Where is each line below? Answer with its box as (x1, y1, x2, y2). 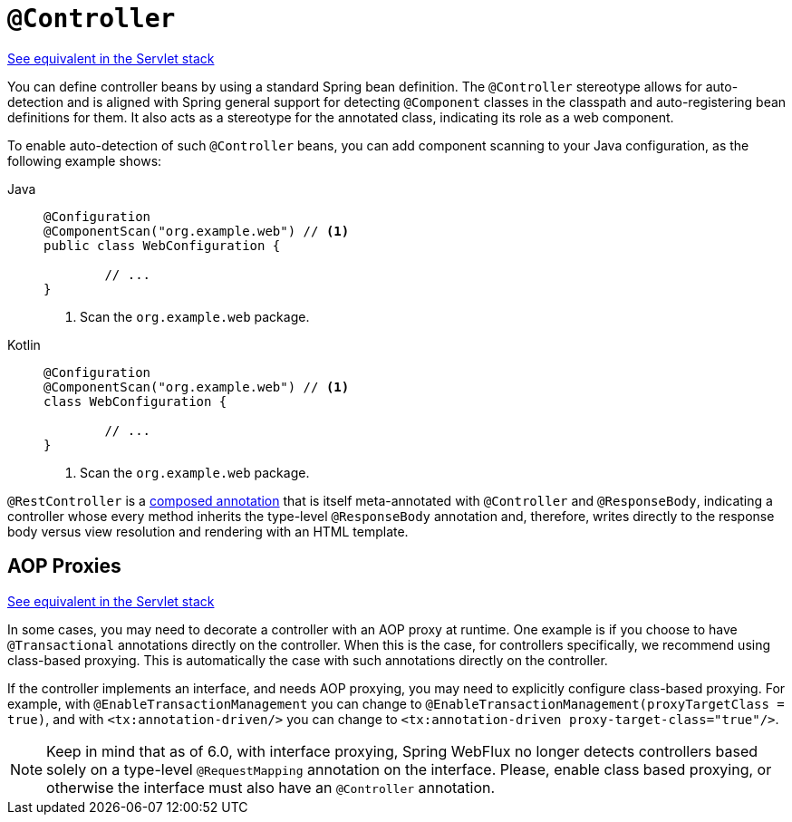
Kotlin (7, 336, 41, 353)
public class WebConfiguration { (43, 237, 281, 253)
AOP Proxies (7, 555, 121, 578)
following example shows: (7, 152, 162, 169)
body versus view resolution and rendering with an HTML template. (7, 523, 409, 539)
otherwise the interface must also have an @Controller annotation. (46, 778, 496, 797)
